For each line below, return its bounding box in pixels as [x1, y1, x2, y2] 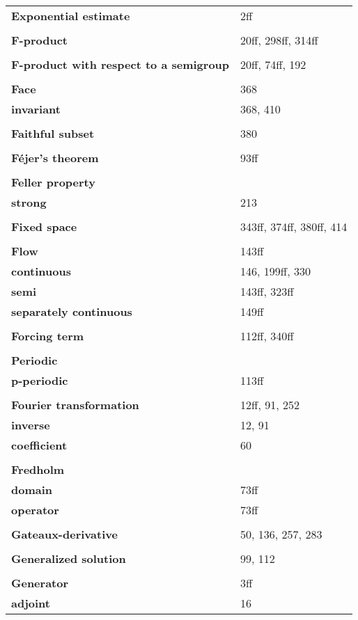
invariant [11, 101, 61, 117]
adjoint [11, 595, 50, 611]
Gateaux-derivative [11, 526, 118, 542]
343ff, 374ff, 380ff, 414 [240, 218, 348, 235]
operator [11, 502, 59, 518]
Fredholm [11, 461, 65, 477]
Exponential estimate [11, 8, 130, 24]
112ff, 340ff [240, 328, 294, 344]
